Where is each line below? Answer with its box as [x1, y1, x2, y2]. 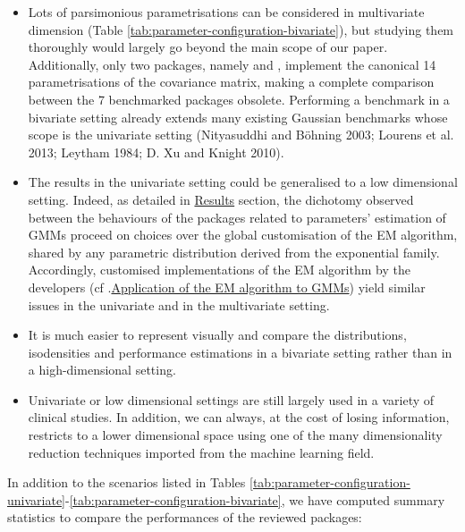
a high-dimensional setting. [28, 360, 176, 379]
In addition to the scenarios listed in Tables [7, 473, 246, 492]
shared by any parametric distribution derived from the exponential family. [28, 242, 440, 261]
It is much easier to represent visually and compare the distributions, [28, 325, 407, 344]
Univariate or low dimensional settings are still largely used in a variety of [28, 390, 435, 409]
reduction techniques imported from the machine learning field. [28, 443, 375, 461]
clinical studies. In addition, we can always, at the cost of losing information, [28, 408, 450, 426]
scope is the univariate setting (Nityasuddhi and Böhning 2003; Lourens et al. [28, 125, 454, 144]
